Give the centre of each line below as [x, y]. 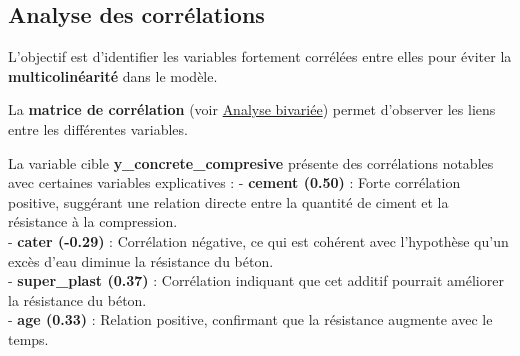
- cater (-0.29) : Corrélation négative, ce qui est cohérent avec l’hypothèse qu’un [258, 240]
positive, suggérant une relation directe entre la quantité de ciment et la [228, 201]
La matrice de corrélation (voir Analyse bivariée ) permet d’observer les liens [252, 109]
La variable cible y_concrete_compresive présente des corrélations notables [251, 162]
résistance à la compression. [93, 221]
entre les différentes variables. [98, 128]
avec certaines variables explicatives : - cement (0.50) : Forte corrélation [234, 182]
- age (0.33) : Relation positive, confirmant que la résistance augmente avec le [250, 319]
